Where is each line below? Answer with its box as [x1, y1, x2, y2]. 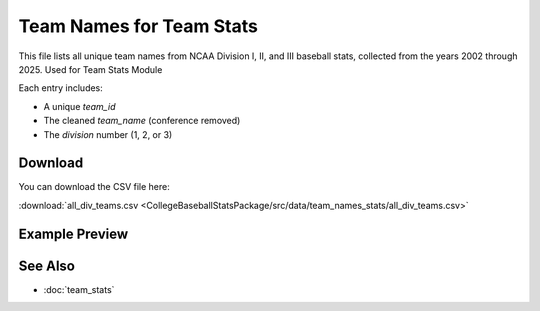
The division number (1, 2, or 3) [43, 128, 173, 140]
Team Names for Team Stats [18, 15, 259, 37]
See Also [18, 257, 75, 274]
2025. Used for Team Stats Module [18, 63, 163, 75]
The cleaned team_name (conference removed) [43, 115, 241, 127]
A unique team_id [43, 100, 116, 112]
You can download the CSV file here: [18, 181, 170, 193]
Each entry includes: [18, 82, 104, 94]
